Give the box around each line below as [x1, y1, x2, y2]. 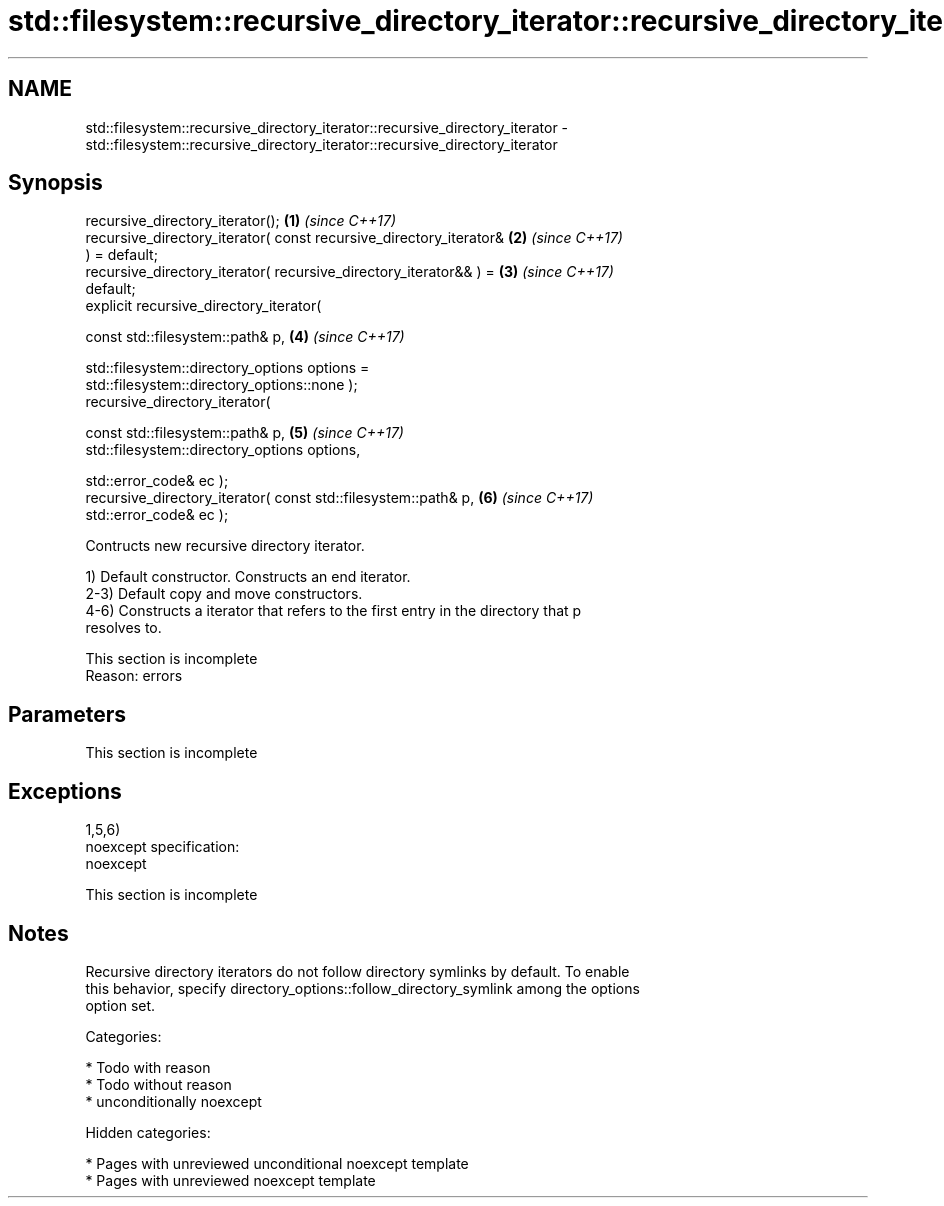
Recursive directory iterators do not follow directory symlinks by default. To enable [85, 962, 630, 980]
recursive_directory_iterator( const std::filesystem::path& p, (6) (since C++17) [85, 489, 594, 507]
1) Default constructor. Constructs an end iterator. [85, 568, 411, 586]
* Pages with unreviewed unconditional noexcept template [85, 1154, 469, 1172]
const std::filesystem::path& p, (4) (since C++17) [85, 328, 405, 346]
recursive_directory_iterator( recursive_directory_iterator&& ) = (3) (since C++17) [85, 263, 614, 281]
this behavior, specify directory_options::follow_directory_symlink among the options [85, 979, 640, 997]
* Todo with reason [85, 1058, 211, 1076]
